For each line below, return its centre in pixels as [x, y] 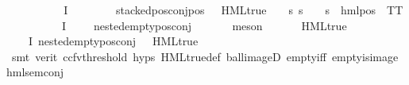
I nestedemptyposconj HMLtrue [113, 41]
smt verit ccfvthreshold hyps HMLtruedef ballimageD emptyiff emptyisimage [205, 56]
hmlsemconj [35, 72]
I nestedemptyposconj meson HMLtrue [204, 25]
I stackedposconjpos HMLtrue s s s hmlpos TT [233, 10]
